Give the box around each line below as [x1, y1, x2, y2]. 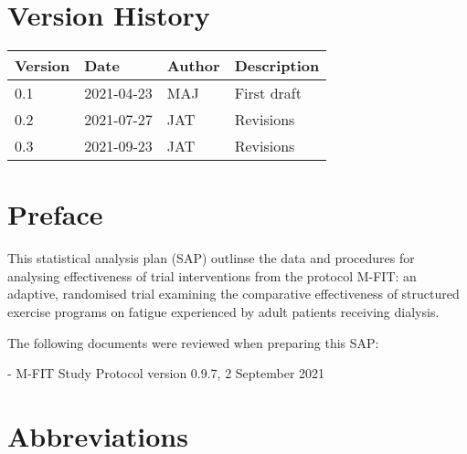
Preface [7, 195, 103, 233]
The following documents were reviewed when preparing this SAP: [7, 333, 379, 352]
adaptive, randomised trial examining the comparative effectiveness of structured [7, 284, 460, 303]
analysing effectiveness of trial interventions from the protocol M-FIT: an [7, 266, 417, 285]
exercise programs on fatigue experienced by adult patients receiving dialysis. [7, 302, 440, 322]
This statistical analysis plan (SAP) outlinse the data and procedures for [7, 248, 415, 268]
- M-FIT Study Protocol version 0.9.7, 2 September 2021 [7, 364, 325, 383]
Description [234, 55, 320, 77]
